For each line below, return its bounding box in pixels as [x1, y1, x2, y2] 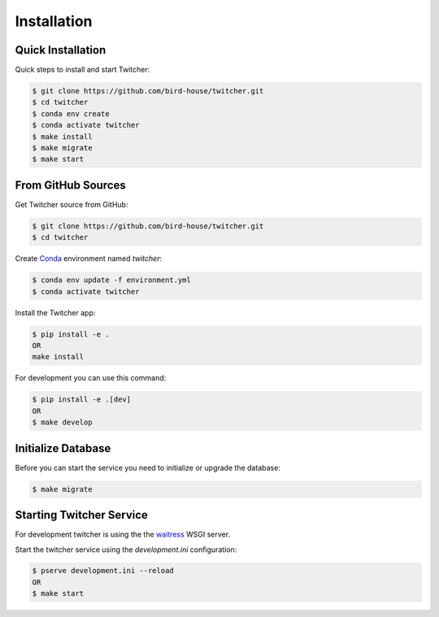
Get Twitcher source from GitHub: [15, 199, 128, 209]
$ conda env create [32, 109, 110, 118]
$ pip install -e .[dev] [32, 395, 132, 404]
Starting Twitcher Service [15, 508, 148, 522]
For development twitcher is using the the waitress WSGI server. [15, 529, 231, 540]
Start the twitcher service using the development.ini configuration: [15, 545, 237, 554]
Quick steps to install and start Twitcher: [15, 65, 150, 75]
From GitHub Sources [15, 178, 126, 192]
